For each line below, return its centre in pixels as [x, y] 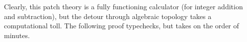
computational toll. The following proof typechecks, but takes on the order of [122, 26]
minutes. [17, 35]
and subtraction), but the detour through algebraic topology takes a [108, 16]
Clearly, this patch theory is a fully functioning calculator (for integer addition [123, 6]
